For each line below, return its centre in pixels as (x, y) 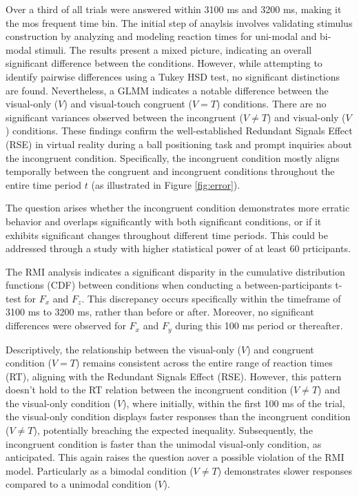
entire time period (44, 184)
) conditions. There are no (271, 104)
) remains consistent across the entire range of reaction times (204, 363)
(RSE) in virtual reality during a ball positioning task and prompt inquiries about (179, 144)
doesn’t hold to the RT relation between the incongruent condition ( (150, 390)
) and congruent (280, 349)
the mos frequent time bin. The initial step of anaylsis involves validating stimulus (179, 22)
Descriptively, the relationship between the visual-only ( (123, 349)
